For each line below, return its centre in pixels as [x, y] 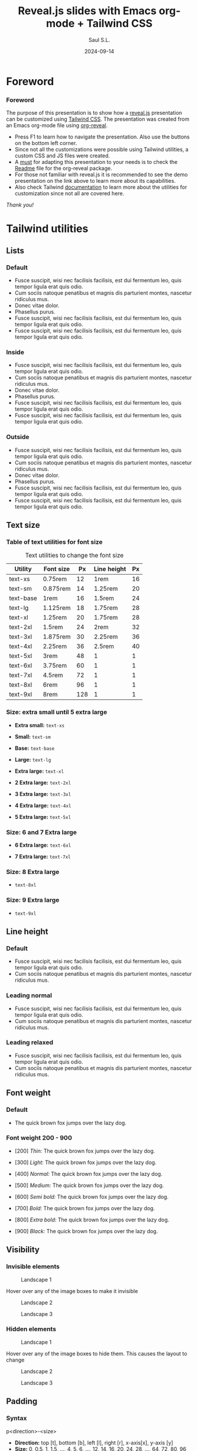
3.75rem [55, 666]
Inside [15, 352]
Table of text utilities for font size [54, 542]
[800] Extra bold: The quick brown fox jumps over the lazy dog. [92, 1220]
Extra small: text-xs [40, 725]
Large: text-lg [33, 759]
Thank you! [20, 205]
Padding [22, 1402]
